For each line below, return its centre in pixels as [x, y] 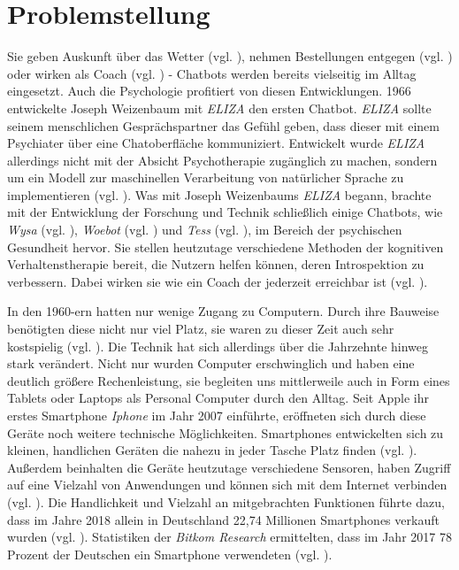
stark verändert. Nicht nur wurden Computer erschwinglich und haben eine [211, 363]
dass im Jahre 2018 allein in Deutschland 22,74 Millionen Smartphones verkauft [223, 519]
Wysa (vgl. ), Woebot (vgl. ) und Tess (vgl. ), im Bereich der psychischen [205, 230]
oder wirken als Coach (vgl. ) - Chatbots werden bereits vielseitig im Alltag [212, 73]
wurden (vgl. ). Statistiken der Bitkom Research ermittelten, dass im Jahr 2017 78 [229, 537]
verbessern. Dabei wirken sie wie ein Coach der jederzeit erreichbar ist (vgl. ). [218, 281]
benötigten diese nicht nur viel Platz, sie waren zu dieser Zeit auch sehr [201, 329]
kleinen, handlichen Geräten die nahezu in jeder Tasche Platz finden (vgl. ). [212, 450]
